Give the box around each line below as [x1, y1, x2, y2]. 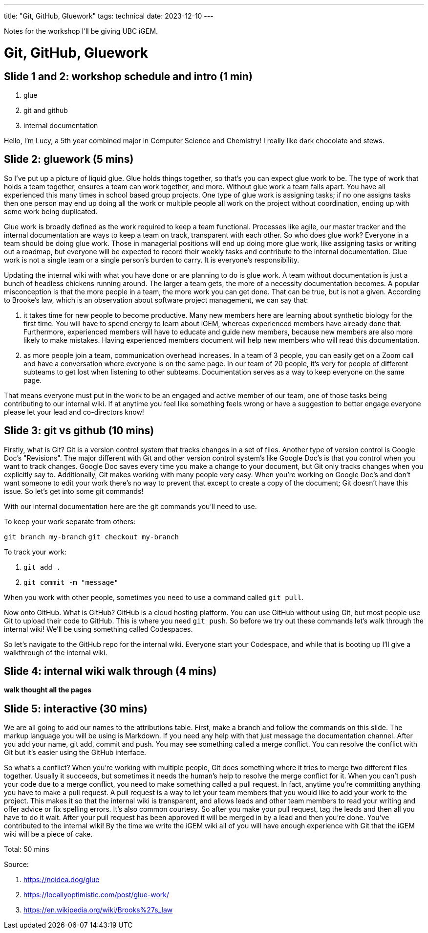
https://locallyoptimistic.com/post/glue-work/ [23, 890, 170, 899]
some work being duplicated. [4, 207, 98, 216]
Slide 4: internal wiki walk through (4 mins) [4, 665, 217, 678]
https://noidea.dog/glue [23, 875, 100, 884]
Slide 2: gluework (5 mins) [4, 153, 134, 166]
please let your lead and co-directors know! [4, 407, 144, 416]
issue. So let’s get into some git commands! [4, 487, 144, 495]
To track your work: [4, 547, 66, 556]
